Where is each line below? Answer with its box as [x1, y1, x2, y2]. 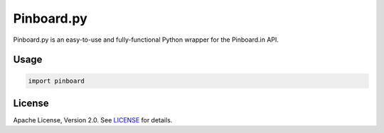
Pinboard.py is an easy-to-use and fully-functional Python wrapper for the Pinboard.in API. [13, 35, 279, 44]
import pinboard [28, 76, 85, 85]
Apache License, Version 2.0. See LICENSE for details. [13, 116, 173, 125]
